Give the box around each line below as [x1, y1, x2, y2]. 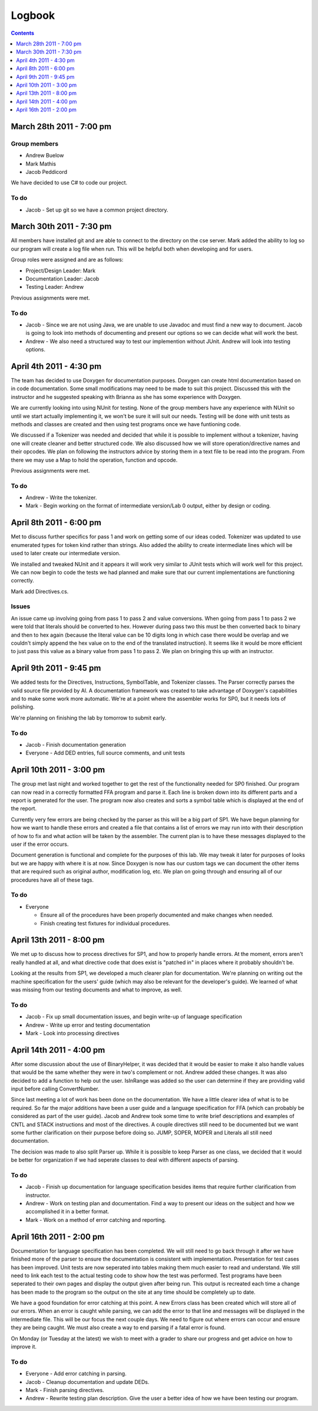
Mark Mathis [25, 160, 56, 167]
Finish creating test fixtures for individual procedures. [40, 919, 171, 927]
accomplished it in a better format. [25, 1208, 110, 1215]
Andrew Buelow [25, 152, 64, 159]
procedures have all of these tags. [11, 876, 94, 883]
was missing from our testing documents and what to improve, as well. [11, 986, 183, 993]
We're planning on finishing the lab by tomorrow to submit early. [11, 714, 167, 721]
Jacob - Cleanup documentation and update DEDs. [25, 1378, 150, 1385]
